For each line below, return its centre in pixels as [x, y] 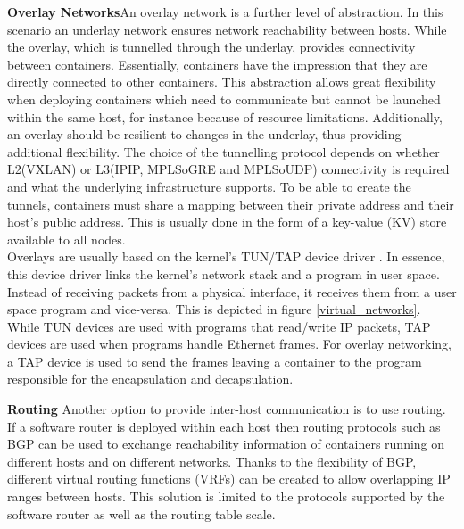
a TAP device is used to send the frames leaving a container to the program [215, 361]
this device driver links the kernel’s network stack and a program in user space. [224, 273]
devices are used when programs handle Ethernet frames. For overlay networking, [230, 344]
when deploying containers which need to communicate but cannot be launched [224, 99]
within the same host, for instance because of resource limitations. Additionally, [225, 116]
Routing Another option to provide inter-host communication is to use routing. [227, 409]
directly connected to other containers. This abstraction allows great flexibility [222, 82]
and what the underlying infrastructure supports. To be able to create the [209, 186]
